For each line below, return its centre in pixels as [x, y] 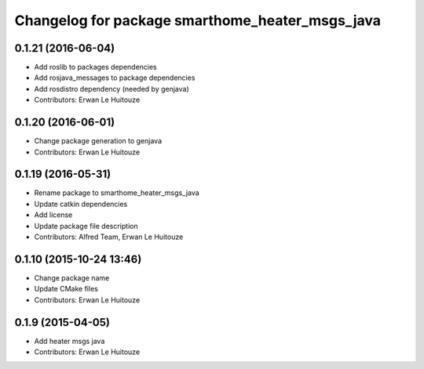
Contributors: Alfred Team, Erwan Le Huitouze [109, 237]
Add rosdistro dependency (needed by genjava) [112, 89]
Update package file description [86, 226]
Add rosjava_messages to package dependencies [115, 78]
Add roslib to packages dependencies [95, 67]
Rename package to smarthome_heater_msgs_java [117, 193]
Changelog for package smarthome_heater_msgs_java [197, 20]
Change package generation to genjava [98, 141]
